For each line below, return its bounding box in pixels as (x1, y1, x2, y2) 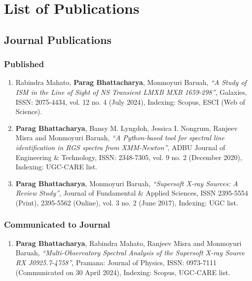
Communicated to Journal (4, 218, 110, 231)
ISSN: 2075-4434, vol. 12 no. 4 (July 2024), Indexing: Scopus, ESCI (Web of (15, 96, 246, 107)
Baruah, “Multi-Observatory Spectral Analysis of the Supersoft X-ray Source (15, 247, 245, 258)
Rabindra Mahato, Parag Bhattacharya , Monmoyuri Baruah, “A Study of (15, 77, 247, 87)
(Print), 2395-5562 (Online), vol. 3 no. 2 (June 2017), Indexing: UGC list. (15, 197, 238, 207)
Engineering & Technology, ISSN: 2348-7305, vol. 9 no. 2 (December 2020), (15, 152, 242, 162)
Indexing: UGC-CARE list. (15, 161, 98, 172)
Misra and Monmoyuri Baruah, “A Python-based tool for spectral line (15, 132, 225, 143)
